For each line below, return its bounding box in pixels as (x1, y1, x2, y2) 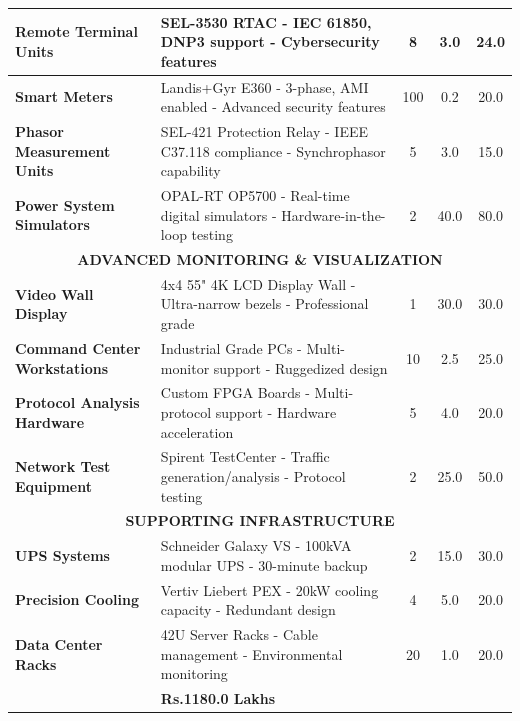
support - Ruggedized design (213, 357, 388, 378)
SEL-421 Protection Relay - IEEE (160, 120, 368, 141)
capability (160, 160, 221, 181)
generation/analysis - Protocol (160, 465, 346, 486)
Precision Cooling (15, 589, 139, 610)
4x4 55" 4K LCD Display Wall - (160, 273, 356, 294)
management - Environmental (160, 643, 343, 664)
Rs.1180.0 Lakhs (160, 688, 276, 709)
